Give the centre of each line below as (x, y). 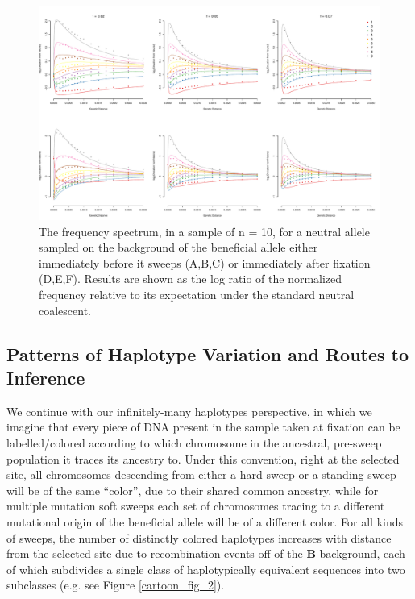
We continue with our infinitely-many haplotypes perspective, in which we (189, 411)
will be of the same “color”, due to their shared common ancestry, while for (193, 490)
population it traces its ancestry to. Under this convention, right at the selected (203, 458)
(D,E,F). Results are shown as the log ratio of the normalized (191, 279)
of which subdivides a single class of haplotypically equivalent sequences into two (206, 569)
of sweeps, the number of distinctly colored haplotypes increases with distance (199, 537)
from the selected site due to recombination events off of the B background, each (206, 553)
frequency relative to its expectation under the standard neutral (197, 294)
